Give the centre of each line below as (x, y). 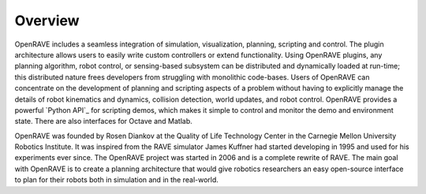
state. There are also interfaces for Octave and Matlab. (103, 121)
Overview (47, 21)
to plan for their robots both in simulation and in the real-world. (116, 180)
